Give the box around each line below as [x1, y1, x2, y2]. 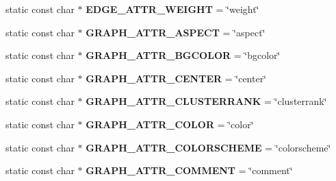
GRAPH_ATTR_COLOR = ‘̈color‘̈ [86, 117, 254, 131]
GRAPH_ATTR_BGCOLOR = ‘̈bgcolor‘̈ [86, 48, 281, 62]
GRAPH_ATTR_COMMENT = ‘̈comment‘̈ [86, 163, 293, 178]
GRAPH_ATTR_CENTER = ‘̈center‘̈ [86, 71, 267, 85]
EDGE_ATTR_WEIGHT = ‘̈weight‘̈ [86, 2, 259, 16]
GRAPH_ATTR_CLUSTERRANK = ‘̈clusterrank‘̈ [86, 94, 327, 108]
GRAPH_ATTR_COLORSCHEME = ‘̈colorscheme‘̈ [86, 140, 331, 154]
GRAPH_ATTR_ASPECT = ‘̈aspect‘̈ [86, 25, 266, 39]
